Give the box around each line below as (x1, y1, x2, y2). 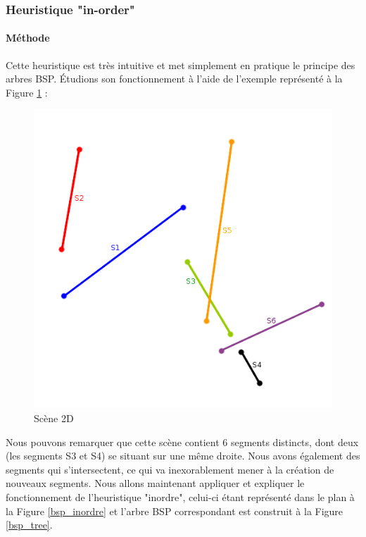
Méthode (6, 30, 50, 45)
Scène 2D (34, 411, 74, 426)
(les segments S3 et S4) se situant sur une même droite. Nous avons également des (6, 448, 360, 463)
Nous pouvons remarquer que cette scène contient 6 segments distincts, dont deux (6, 434, 359, 449)
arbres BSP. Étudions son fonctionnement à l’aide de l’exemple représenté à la (6, 71, 343, 86)
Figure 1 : (6, 85, 48, 99)
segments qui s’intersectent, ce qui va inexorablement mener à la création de (6, 462, 334, 476)
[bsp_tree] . (6, 517, 53, 532)
